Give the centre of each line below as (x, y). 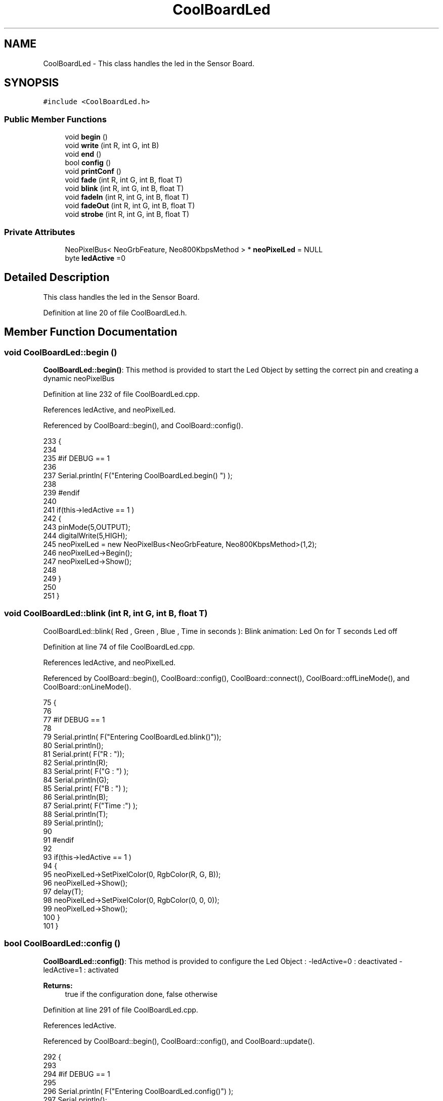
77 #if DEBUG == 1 (74, 719)
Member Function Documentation (91, 332)
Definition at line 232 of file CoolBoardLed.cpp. (121, 394)
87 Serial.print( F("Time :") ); (91, 805)
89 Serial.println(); (73, 822)
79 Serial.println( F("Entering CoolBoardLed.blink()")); (132, 737)
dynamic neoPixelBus (79, 378)
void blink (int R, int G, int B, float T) (124, 189)
